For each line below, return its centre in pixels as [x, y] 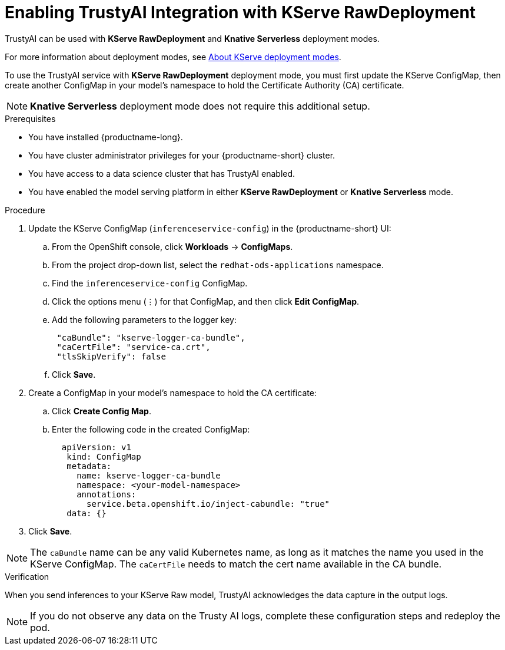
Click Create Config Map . [102, 411]
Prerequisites [30, 118]
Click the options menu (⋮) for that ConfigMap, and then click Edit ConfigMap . [206, 301]
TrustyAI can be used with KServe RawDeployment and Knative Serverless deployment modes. [192, 38]
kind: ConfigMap [104, 456]
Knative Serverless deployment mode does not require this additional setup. [200, 106]
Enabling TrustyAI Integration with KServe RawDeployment [240, 12]
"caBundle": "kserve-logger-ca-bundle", [151, 337]
